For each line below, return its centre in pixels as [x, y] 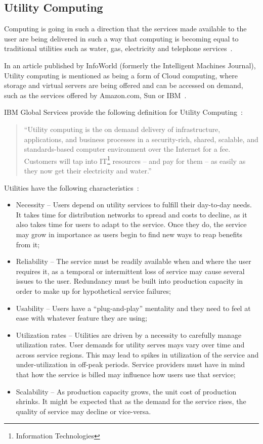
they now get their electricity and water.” [88, 170]
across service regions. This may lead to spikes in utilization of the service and [137, 354]
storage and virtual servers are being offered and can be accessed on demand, [124, 85]
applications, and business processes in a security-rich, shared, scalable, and [141, 139]
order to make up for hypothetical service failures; [93, 291]
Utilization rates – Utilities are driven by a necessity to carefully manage [129, 335]
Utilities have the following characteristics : [72, 187]
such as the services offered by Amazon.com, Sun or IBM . [95, 95]
